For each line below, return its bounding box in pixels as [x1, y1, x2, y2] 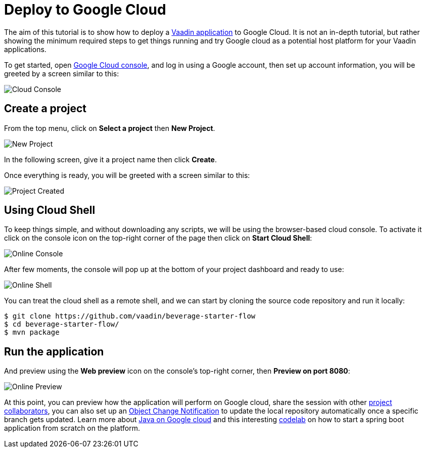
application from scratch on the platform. [4, 424, 140, 433]
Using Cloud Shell [4, 204, 96, 217]
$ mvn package [4, 328, 60, 337]
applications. [4, 44, 46, 54]
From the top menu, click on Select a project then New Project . [4, 123, 215, 132]
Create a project [4, 102, 87, 115]
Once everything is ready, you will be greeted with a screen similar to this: [4, 170, 250, 179]
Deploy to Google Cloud [4, 1, 166, 18]
